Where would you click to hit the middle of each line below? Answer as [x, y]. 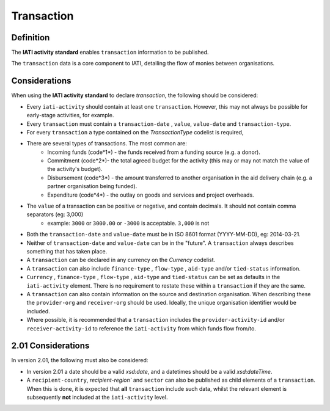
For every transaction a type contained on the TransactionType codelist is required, [135, 132]
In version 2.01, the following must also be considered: [80, 360]
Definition [31, 38]
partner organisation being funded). [92, 186]
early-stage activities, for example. [70, 115]
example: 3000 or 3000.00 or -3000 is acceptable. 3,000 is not [128, 223]
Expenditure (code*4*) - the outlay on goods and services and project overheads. [151, 195]
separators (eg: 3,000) [55, 214]
